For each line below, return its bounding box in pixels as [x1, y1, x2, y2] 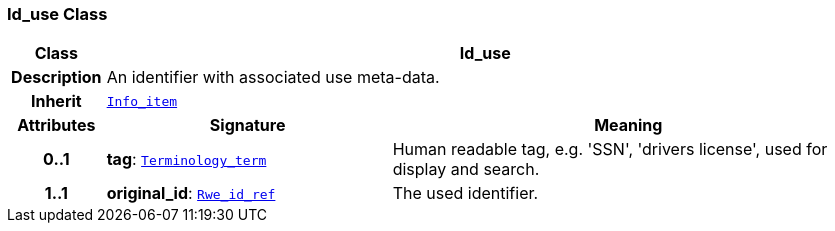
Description [11, 67, 102, 88]
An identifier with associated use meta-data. [106, 67, 440, 88]
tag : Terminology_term [106, 149, 267, 170]
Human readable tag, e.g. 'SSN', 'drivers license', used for [392, 139, 828, 160]
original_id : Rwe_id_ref [106, 183, 276, 204]
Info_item [106, 93, 178, 109]
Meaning [594, 115, 663, 136]
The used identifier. [392, 183, 539, 204]
